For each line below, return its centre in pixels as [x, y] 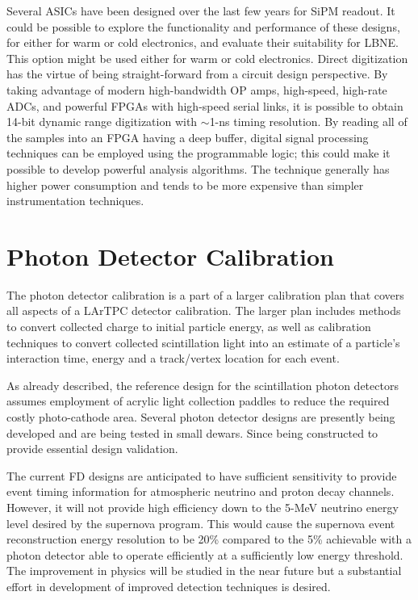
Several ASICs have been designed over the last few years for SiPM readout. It [201, 10]
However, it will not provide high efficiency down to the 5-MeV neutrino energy [203, 507]
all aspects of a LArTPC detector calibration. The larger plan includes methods [204, 310]
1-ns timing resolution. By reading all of [308, 122]
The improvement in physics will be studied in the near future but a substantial [204, 571]
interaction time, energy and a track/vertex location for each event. [173, 358]
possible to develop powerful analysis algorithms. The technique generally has [198, 168]
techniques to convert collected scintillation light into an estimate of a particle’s [203, 342]
